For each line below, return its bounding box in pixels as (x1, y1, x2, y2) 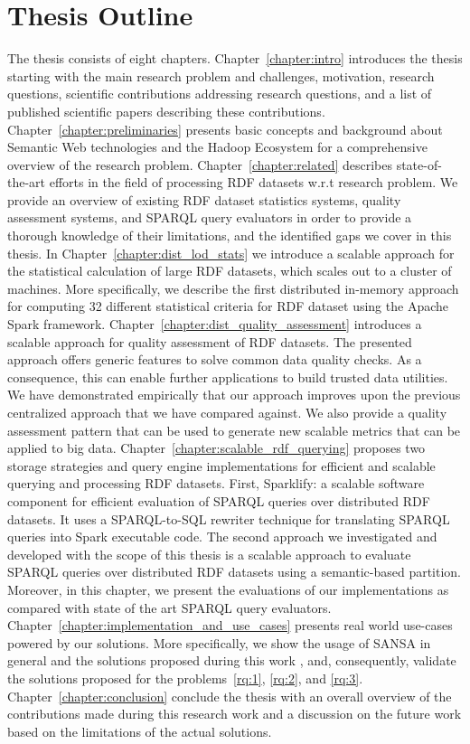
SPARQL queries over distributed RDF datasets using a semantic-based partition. (7, 562, 462, 581)
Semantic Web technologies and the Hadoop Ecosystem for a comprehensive (7, 137, 428, 156)
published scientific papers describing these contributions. (7, 101, 325, 120)
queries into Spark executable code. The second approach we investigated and (7, 527, 437, 546)
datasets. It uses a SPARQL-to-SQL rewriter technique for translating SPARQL (7, 509, 450, 528)
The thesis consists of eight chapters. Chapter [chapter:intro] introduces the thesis (7, 49, 463, 68)
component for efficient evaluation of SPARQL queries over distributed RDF (7, 491, 430, 510)
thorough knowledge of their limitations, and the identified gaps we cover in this (7, 226, 452, 245)
